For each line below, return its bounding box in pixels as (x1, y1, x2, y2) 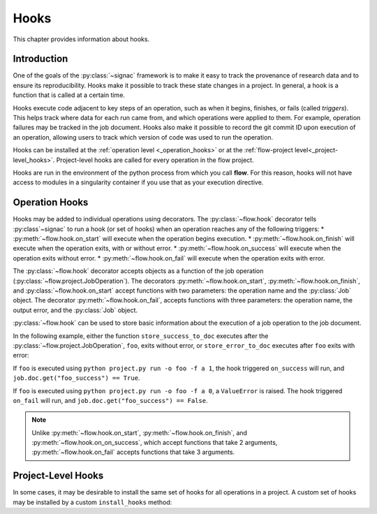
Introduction (13, 53, 68, 65)
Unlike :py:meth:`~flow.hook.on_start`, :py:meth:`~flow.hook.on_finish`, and (31, 428, 248, 436)
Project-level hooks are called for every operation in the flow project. (56, 156, 254, 164)
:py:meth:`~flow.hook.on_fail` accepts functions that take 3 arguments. (31, 448, 235, 457)
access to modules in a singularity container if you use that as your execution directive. (13, 178, 264, 186)
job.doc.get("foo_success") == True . (13, 374, 140, 382)
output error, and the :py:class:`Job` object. (13, 306, 138, 314)
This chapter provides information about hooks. (13, 35, 150, 43)
